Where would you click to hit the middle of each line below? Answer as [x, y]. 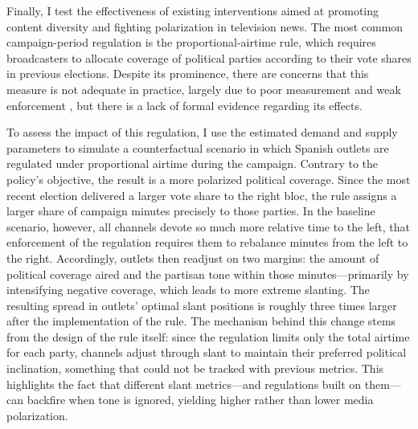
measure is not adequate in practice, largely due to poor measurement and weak [204, 89]
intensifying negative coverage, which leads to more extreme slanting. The [188, 290]
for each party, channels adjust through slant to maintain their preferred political [207, 352]
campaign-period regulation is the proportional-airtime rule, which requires [191, 42]
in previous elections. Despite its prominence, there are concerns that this [188, 74]
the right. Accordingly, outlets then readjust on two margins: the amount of [193, 257]
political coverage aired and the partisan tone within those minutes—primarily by [208, 274]
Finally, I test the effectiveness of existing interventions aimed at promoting [193, 10]
